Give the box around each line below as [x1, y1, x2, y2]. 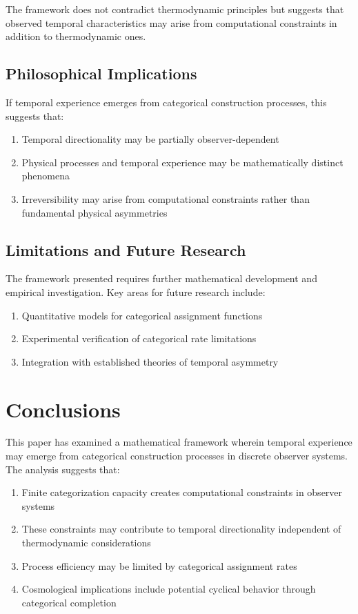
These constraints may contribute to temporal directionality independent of [21, 522, 341, 536]
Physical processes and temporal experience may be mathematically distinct [21, 155, 344, 169]
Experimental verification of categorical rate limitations [21, 331, 257, 346]
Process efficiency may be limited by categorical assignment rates [21, 558, 297, 573]
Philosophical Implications [6, 63, 197, 84]
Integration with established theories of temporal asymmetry [21, 354, 279, 368]
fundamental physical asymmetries [21, 205, 168, 219]
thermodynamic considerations [21, 535, 151, 549]
